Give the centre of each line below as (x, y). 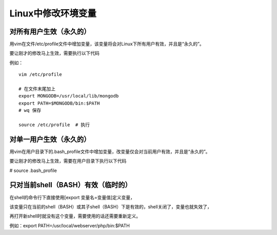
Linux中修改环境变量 (53, 13)
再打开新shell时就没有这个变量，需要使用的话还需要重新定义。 (75, 216)
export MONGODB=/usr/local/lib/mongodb (69, 96)
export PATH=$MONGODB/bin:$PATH (59, 103)
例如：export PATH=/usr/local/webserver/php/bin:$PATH (70, 225)
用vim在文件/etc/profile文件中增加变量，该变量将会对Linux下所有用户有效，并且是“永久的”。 (107, 44)
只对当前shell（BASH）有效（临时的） (71, 185)
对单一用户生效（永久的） (50, 139)
